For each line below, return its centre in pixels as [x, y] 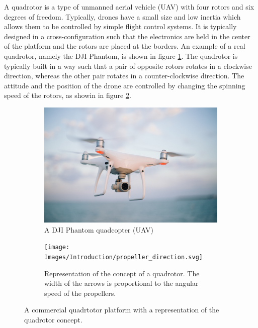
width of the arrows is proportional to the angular [121, 283]
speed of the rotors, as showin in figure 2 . [68, 95]
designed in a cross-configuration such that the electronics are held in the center [127, 36]
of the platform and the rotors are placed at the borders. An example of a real [125, 46]
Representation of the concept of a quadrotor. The [122, 273]
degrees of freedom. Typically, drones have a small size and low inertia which [122, 16]
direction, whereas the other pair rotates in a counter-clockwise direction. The [124, 76]
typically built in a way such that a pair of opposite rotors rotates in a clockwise [128, 66]
